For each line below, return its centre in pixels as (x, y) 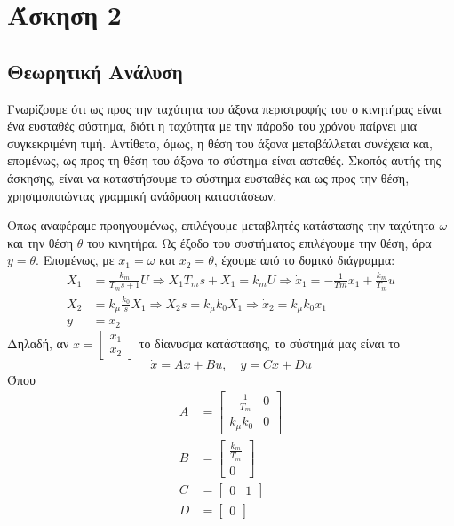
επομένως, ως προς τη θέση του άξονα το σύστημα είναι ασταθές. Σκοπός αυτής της (224, 160)
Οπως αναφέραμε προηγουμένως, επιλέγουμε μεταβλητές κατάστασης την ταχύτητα (221, 225)
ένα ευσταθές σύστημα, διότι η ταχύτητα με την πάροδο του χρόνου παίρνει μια (212, 126)
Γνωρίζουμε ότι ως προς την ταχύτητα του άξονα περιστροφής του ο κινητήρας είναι (224, 108)
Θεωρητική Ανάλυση (95, 71)
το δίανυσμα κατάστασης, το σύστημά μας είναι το (269, 343)
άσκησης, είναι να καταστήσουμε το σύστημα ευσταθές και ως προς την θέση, (208, 177)
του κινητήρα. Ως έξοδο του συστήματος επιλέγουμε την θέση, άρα (259, 242)
